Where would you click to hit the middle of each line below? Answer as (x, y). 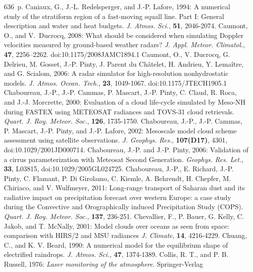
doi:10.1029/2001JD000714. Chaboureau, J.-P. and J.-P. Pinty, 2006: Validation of (126, 149)
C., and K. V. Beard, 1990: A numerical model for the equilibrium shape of (116, 245)
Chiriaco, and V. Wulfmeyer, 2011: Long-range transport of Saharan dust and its (125, 188)
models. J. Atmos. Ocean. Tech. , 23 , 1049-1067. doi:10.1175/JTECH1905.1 (116, 82)
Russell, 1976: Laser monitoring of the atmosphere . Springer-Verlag (104, 264)
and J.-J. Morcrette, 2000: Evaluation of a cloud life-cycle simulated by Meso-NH (125, 101)
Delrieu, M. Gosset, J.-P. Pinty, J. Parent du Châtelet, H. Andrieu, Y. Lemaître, (124, 63)
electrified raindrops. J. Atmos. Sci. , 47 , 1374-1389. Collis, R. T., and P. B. (116, 254)
